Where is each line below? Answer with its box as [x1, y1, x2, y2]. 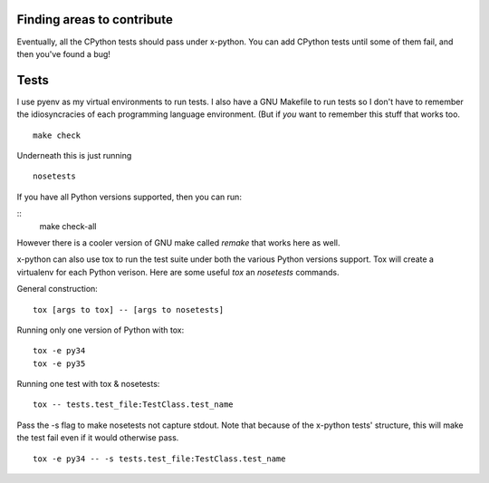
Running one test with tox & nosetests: [16, 379, 160, 390]
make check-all [39, 220, 97, 231]
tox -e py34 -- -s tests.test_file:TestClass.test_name [33, 453, 286, 464]
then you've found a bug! [16, 48, 110, 59]
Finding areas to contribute [16, 12, 174, 27]
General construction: [16, 284, 99, 295]
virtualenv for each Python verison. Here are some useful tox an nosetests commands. [16, 266, 340, 277]
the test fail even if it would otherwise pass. [16, 432, 179, 443]
